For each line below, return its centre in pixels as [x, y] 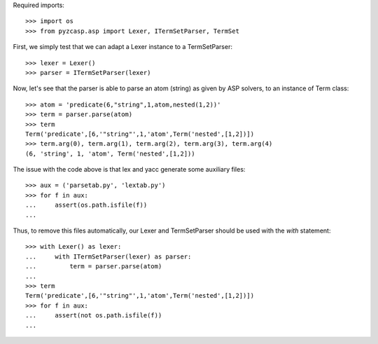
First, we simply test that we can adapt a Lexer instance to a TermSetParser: [122, 47]
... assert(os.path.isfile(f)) [86, 205]
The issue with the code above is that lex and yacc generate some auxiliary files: [129, 170]
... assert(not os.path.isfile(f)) [94, 316]
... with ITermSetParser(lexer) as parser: [108, 256]
